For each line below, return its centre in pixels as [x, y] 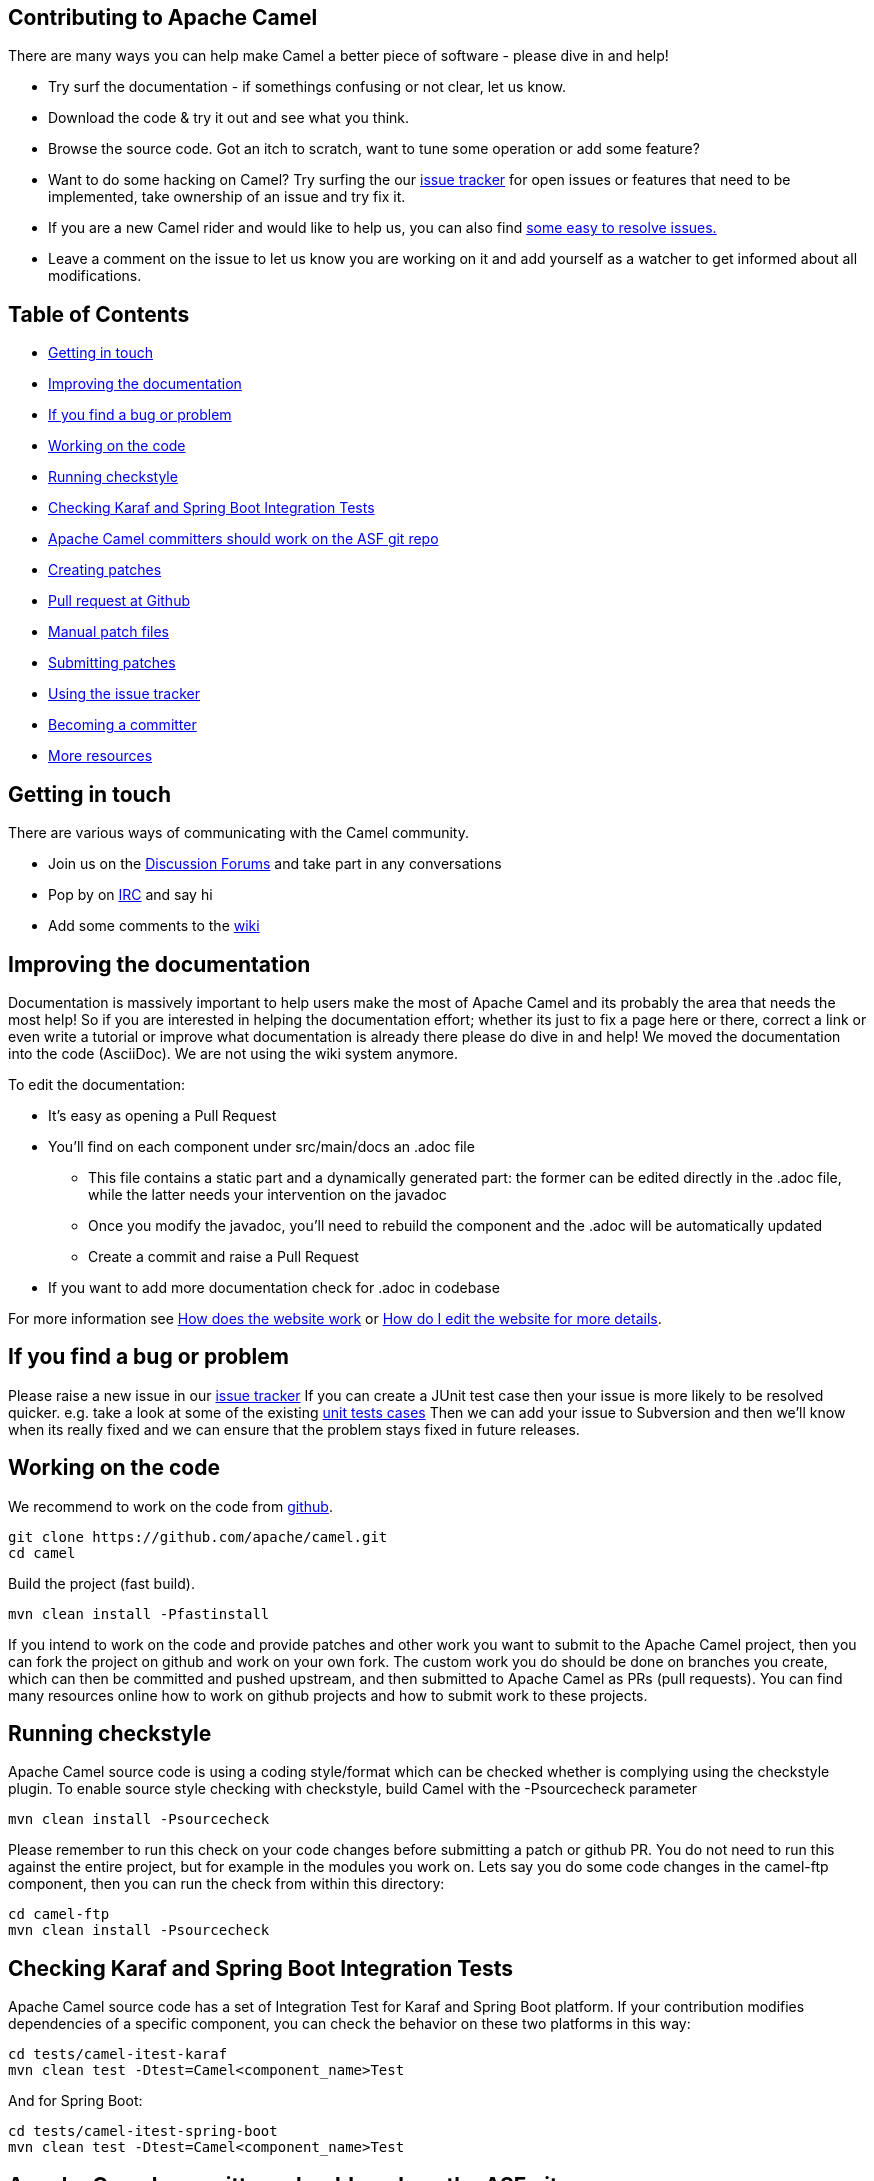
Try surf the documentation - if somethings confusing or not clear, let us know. [307, 87]
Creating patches [105, 570]
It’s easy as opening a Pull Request [162, 1115]
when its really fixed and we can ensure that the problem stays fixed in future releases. [294, 1429]
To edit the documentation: [96, 1084]
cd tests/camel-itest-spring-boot [143, 2131]
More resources [100, 756]
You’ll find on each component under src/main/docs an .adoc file [261, 1146]
